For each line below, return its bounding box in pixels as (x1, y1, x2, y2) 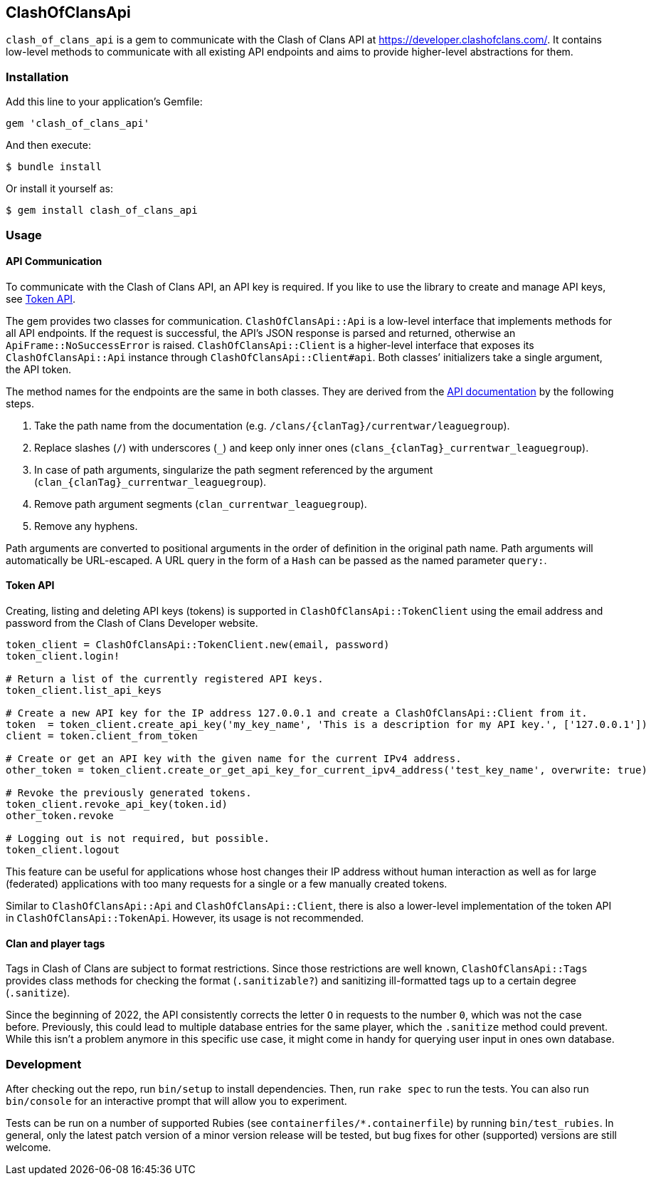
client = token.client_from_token (6, 729, 198, 742)
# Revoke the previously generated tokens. (6, 786, 252, 798)
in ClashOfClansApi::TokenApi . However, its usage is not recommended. (6, 911, 364, 924)
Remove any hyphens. (34, 519, 138, 532)
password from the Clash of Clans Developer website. (6, 616, 258, 629)
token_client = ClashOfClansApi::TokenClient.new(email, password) (6, 638, 390, 650)
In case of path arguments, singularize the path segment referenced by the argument (34, 463, 433, 476)
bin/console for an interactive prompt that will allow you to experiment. (6, 1094, 347, 1107)
